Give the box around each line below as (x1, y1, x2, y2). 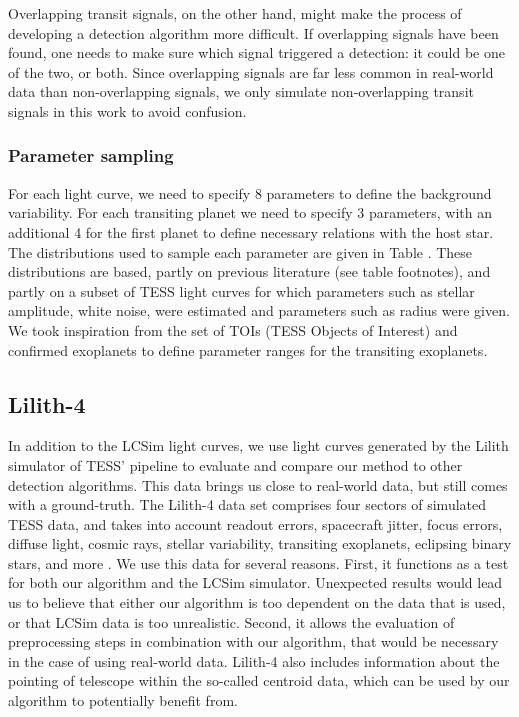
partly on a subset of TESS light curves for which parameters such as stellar (8, 280, 475, 301)
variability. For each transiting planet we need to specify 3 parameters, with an (8, 202, 493, 223)
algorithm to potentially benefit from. (8, 690, 238, 711)
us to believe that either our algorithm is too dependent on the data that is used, (8, 592, 506, 613)
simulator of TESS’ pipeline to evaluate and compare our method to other (8, 454, 463, 475)
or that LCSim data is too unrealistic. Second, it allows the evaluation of (8, 611, 455, 632)
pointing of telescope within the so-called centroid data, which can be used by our (8, 670, 510, 691)
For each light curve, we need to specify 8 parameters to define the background (8, 182, 492, 203)
